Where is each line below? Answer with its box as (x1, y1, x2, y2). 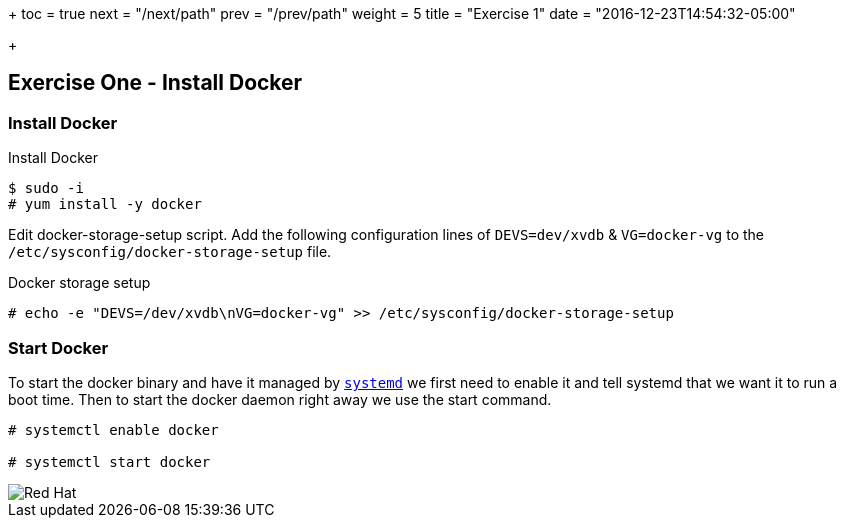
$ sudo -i (8, 180, 84, 197)
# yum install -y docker (8, 196, 202, 213)
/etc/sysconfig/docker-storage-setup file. (8, 243, 332, 261)
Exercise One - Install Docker (8, 70, 303, 96)
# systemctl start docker (8, 453, 211, 470)
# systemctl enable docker (8, 421, 219, 438)
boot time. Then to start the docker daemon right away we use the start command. (8, 390, 552, 408)
